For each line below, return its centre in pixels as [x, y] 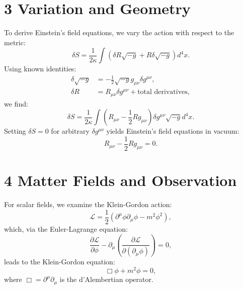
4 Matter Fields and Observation [120, 180]
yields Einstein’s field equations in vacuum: [173, 131]
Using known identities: [40, 69]
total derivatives [163, 92]
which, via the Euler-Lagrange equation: [66, 228]
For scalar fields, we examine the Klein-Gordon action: [88, 204]
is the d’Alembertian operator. [106, 279]
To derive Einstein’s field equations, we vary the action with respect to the [119, 32]
